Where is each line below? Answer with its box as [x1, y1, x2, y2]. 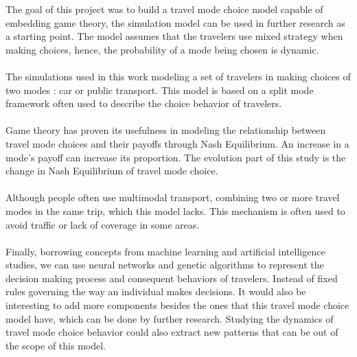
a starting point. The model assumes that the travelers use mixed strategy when [5, 29, 343, 43]
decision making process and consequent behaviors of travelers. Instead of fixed [5, 270, 338, 285]
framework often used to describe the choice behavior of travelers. [5, 96, 282, 111]
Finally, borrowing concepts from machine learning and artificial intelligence [5, 244, 325, 258]
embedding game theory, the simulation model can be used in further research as [5, 15, 345, 30]
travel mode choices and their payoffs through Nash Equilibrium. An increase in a [5, 136, 349, 150]
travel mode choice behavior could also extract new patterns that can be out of [5, 325, 338, 339]
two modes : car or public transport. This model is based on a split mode [5, 82, 314, 97]
